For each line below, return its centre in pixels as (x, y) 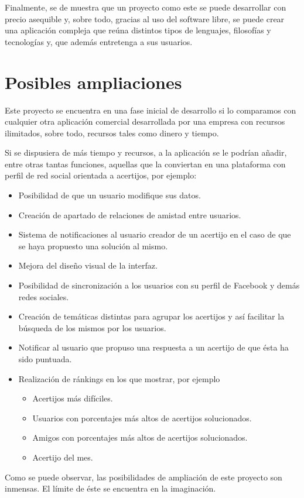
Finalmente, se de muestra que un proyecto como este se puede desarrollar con (146, 7)
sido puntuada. (45, 359)
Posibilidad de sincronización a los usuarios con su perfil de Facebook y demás (159, 285)
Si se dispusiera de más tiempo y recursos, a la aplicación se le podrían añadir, (146, 152)
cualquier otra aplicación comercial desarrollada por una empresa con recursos (145, 121)
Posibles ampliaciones (93, 82)
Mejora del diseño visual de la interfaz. (88, 265)
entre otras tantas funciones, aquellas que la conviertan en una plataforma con (145, 164)
